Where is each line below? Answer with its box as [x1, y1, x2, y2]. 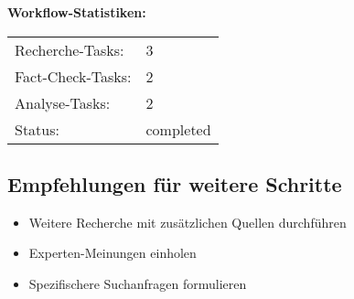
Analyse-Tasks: [15, 91, 111, 113]
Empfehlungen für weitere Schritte [7, 169, 342, 198]
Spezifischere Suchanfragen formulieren [28, 273, 247, 293]
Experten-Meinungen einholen [28, 243, 197, 262]
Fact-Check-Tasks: [15, 65, 132, 87]
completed [145, 118, 211, 140]
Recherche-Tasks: [15, 38, 124, 60]
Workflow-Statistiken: [7, 3, 146, 21]
